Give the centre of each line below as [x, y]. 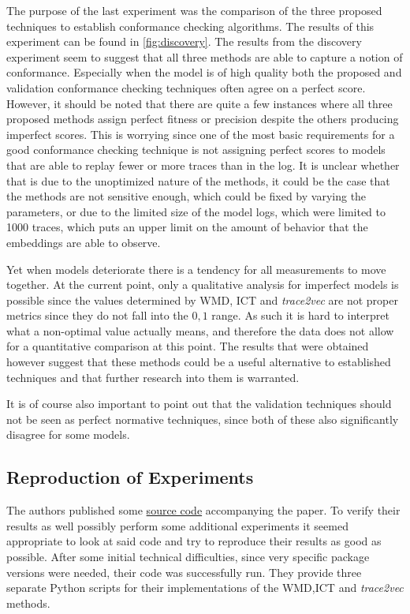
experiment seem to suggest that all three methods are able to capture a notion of [205, 56]
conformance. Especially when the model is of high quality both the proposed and [204, 72]
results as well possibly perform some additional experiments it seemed [177, 525]
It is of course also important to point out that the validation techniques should [199, 404]
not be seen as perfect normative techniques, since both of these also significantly [203, 419]
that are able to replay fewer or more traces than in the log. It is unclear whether [203, 165]
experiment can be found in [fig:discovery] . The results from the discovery [184, 41]
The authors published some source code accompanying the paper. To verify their [203, 510]
